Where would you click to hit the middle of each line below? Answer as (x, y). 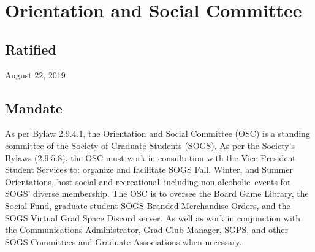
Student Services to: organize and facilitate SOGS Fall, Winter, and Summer (149, 170)
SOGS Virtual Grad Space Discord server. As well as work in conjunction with (153, 217)
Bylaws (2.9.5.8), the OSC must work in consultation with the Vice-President (150, 157)
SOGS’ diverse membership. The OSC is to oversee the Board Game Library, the (157, 193)
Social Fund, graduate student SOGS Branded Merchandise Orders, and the (148, 205)
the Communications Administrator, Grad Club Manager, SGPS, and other (147, 230)
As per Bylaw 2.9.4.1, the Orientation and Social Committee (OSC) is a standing (157, 133)
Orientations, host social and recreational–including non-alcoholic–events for (148, 181)
